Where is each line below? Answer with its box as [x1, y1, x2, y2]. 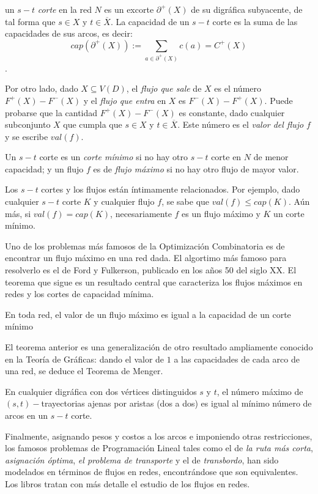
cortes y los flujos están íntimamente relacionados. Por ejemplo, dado [41, 183, 300, 196]
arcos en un [5, 408, 48, 421]
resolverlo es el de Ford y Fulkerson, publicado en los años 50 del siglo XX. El [5, 264, 297, 276]
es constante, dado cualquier [179, 106, 285, 119]
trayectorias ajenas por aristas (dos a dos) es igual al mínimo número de [41, 397, 312, 410]
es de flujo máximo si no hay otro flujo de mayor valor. [93, 162, 299, 175]
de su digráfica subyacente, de [191, 3, 303, 15]
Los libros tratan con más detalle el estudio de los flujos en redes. [5, 477, 250, 490]
